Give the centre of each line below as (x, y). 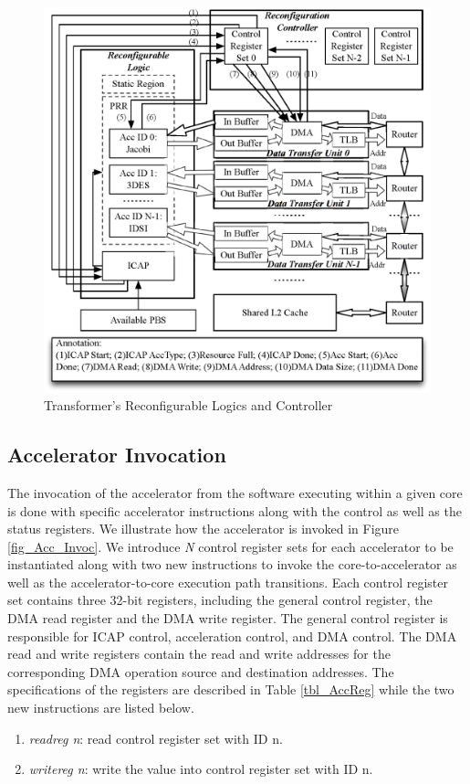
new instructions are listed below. (101, 708)
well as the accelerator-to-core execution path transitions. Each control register (228, 582)
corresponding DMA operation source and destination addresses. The (201, 671)
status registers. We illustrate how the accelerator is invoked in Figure (204, 529)
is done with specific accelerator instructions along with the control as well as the (235, 510)
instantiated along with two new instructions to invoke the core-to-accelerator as (232, 564)
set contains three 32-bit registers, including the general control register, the (220, 600)
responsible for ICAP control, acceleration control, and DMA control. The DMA (232, 636)
